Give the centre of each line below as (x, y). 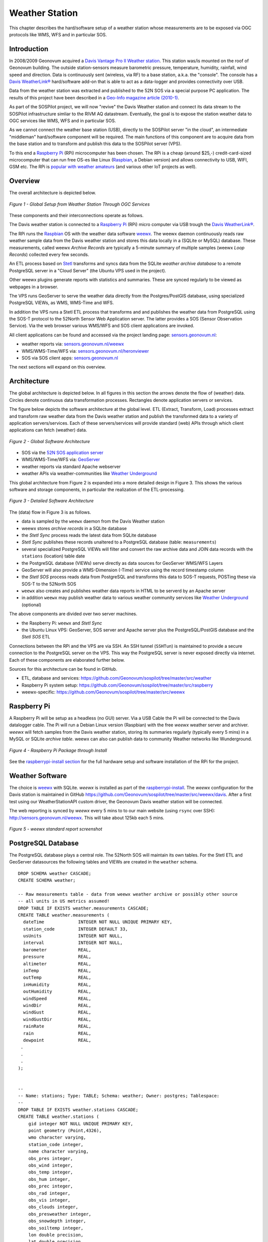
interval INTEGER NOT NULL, (73, 943)
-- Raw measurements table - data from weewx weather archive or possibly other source (128, 894)
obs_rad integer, (49, 1193)
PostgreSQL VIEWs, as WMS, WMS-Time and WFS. (62, 303)
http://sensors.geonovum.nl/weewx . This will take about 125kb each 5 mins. (87, 818)
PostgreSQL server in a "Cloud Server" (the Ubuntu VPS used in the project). (88, 270)
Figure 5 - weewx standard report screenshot (56, 829)
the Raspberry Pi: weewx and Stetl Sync (62, 623)
